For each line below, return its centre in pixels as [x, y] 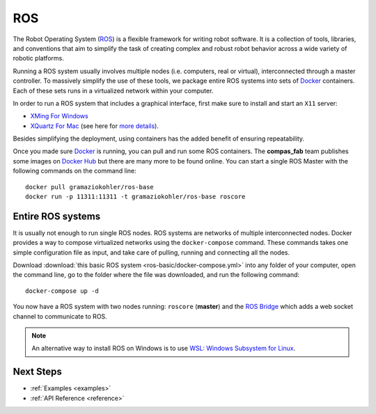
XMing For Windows [59, 116]
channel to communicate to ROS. [60, 316]
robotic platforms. [38, 58]
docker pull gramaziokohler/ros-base [90, 187]
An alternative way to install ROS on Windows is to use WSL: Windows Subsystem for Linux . [164, 349]
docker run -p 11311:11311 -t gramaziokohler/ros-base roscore [135, 197]
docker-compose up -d [62, 291]
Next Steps [37, 372]
